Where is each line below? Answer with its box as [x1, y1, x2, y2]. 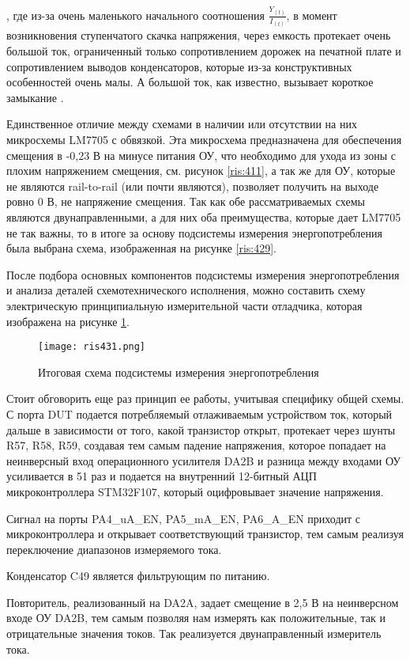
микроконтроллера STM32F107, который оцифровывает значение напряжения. [6, 483, 384, 499]
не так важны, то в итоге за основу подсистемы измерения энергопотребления [6, 224, 382, 241]
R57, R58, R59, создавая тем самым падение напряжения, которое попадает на [6, 437, 386, 453]
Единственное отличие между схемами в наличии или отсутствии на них [6, 116, 357, 132]
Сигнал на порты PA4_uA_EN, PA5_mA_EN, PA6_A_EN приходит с [6, 510, 361, 526]
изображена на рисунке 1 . [6, 313, 130, 329]
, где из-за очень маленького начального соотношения [6, 6, 265, 23]
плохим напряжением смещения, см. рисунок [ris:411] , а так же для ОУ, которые [6, 162, 396, 179]
